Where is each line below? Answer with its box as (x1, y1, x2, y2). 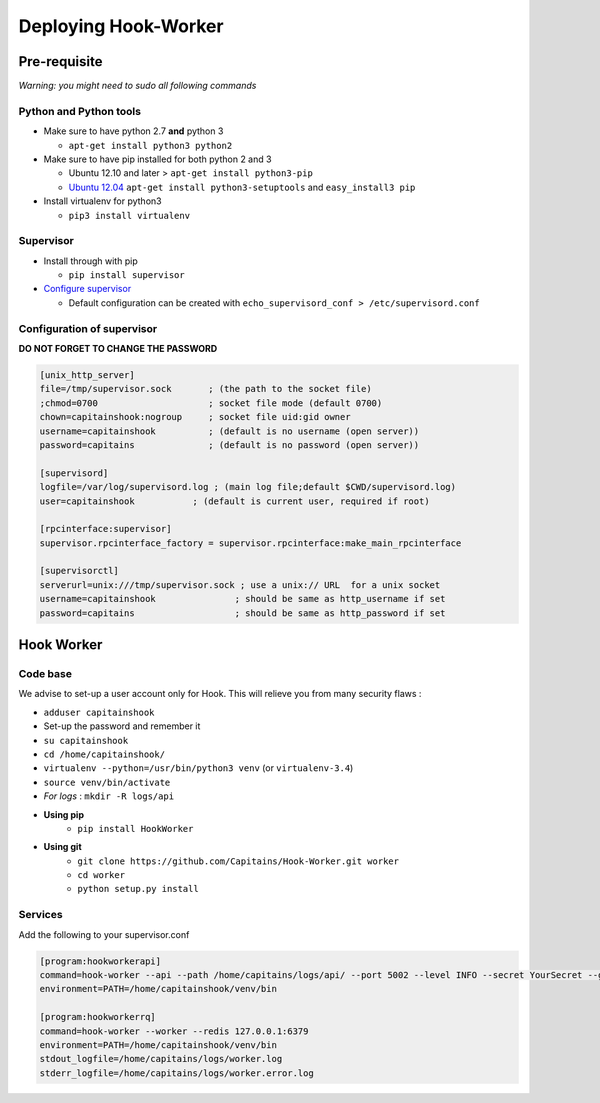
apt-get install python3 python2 (68, 140, 233, 151)
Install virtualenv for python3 (43, 195, 162, 207)
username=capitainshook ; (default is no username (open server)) (39, 425, 420, 437)
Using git (43, 841, 82, 853)
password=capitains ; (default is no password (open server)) (39, 439, 420, 450)
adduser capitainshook (43, 706, 155, 718)
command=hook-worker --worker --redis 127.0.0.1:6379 (39, 1025, 309, 1037)
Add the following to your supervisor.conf (18, 928, 190, 940)
